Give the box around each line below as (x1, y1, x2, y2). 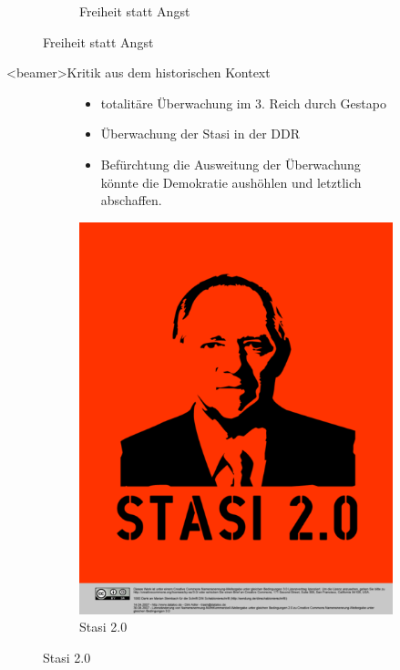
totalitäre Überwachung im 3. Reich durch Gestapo (100, 93, 386, 112)
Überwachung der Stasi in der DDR (100, 124, 300, 143)
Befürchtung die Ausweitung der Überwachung (100, 154, 361, 173)
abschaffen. (100, 191, 162, 210)
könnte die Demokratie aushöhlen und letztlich (100, 172, 362, 191)
